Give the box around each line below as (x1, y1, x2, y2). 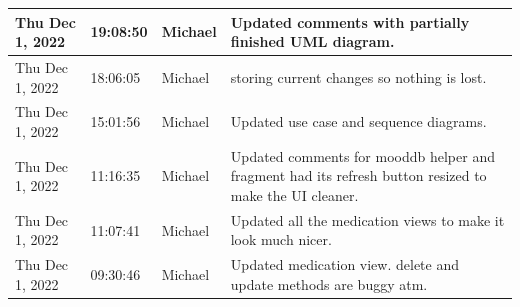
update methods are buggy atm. (230, 273, 428, 294)
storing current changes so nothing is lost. (230, 66, 487, 87)
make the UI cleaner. (230, 185, 359, 205)
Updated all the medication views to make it (230, 209, 505, 230)
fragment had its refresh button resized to (230, 165, 487, 186)
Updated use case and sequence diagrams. (230, 111, 487, 132)
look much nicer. (230, 229, 332, 250)
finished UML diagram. (230, 31, 395, 52)
